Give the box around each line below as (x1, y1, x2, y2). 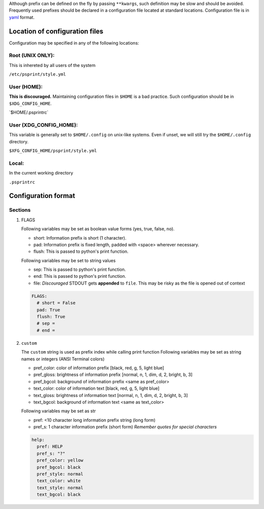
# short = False (37, 300, 76, 306)
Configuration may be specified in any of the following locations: (9, 40, 139, 46)
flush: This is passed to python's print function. (33, 248, 129, 254)
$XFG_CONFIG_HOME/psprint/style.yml (9, 148, 97, 154)
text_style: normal (37, 485, 84, 490)
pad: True (37, 307, 61, 312)
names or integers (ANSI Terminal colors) (21, 356, 105, 362)
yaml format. (9, 14, 35, 20)
